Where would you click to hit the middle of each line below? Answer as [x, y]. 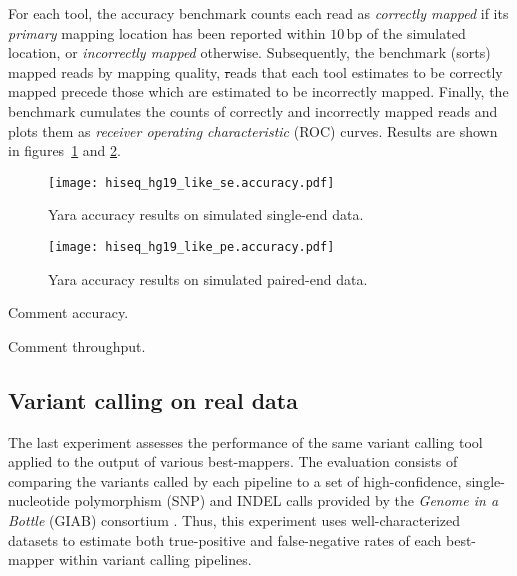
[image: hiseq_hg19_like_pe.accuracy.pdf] [191, 247]
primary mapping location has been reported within [167, 32]
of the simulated [416, 32]
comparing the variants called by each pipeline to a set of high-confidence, [235, 480]
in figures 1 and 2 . [64, 150]
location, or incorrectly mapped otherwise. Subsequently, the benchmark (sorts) [249, 52]
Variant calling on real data [153, 399]
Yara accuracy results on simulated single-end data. [206, 214]
